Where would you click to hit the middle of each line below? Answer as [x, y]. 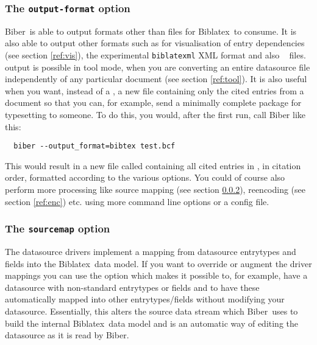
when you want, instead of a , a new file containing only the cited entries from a [155, 90]
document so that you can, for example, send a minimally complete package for [153, 103]
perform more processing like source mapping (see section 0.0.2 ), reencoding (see [155, 190]
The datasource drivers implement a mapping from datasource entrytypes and [151, 251]
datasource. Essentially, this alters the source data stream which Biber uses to [151, 311]
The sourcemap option [58, 228]
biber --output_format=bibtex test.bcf [94, 146]
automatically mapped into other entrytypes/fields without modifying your [145, 299]
